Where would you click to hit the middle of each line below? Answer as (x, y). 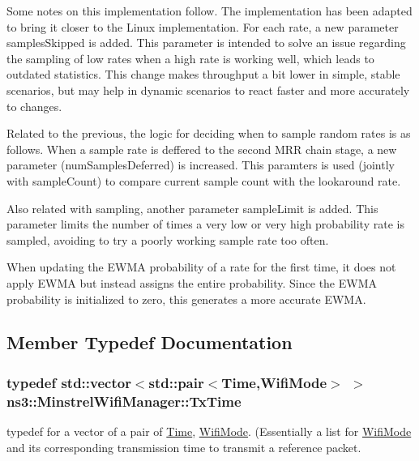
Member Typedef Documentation (150, 342)
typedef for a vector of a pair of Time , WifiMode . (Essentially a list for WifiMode (209, 431)
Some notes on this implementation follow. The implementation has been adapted (209, 11)
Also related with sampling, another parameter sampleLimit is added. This (192, 208)
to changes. (34, 106)
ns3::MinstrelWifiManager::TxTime (124, 401)
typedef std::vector (69, 382)
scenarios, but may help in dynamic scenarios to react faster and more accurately (208, 90)
